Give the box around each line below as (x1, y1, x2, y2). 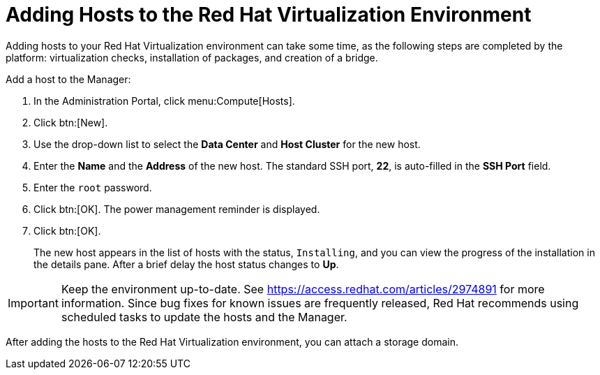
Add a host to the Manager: (6, 73, 131, 85)
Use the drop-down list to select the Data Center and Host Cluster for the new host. (33, 138, 421, 150)
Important (8, 295, 59, 310)
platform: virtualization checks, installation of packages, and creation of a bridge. (6, 51, 378, 64)
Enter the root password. (33, 181, 152, 193)
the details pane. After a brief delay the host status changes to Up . (33, 258, 339, 270)
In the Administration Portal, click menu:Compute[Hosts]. (33, 94, 295, 107)
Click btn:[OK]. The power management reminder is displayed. (33, 203, 320, 215)
